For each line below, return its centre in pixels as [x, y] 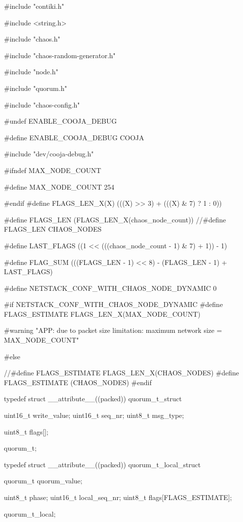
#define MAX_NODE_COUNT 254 [59, 186]
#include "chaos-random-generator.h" [60, 55]
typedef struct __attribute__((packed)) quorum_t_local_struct [102, 464]
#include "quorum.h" [36, 88]
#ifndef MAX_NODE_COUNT [53, 170]
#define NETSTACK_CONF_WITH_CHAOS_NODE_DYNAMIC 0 [110, 288]
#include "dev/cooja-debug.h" [49, 154]
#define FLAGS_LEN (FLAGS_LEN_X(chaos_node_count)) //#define [115, 219]
